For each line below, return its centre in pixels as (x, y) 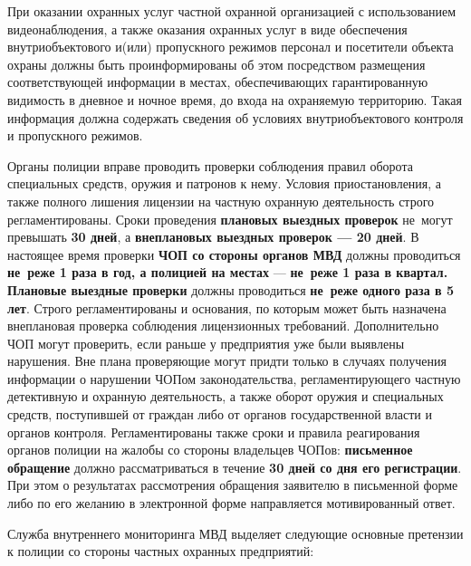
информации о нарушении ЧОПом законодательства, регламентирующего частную (234, 378)
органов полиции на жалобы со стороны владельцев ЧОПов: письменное (210, 450)
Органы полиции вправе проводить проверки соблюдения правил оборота (210, 165)
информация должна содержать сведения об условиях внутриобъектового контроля (235, 117)
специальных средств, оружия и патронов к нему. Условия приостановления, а (225, 183)
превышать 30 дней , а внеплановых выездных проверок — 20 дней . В (213, 237)
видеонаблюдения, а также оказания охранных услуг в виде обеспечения (207, 29)
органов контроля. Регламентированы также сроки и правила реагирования (214, 432)
